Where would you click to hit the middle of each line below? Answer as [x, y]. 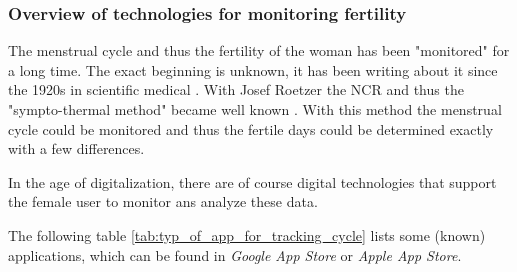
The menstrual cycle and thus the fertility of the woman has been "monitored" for [259, 50]
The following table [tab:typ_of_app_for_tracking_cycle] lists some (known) [247, 234]
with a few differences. [76, 148]
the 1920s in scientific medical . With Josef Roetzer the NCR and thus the [236, 89]
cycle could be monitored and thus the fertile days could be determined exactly [251, 128]
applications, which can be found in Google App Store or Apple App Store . [235, 254]
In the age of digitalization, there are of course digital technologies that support [252, 181]
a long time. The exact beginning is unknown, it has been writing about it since [253, 69]
